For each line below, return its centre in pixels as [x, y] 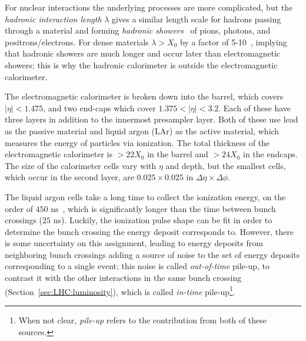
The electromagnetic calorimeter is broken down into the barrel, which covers [144, 96]
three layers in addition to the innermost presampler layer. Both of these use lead [152, 119]
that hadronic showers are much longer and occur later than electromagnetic [143, 53]
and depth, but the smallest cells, [226, 165]
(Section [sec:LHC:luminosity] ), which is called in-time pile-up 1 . [120, 290]
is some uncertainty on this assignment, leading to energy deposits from [134, 243]
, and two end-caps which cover [99, 107]
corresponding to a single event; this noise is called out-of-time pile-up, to [137, 266]
